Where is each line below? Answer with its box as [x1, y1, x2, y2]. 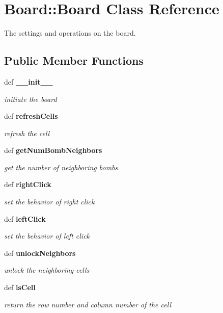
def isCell [4, 282, 36, 293]
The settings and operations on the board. [4, 28, 136, 38]
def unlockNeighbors [4, 247, 76, 258]
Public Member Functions [4, 53, 144, 68]
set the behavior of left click [4, 230, 90, 241]
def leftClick [4, 213, 46, 224]
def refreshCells [4, 111, 58, 121]
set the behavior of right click [4, 196, 95, 207]
